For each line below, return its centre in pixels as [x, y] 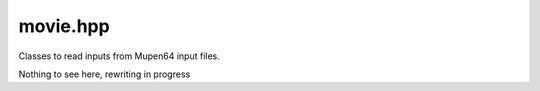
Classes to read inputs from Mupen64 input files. [119, 56]
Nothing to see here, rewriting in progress [104, 74]
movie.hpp [64, 26]
